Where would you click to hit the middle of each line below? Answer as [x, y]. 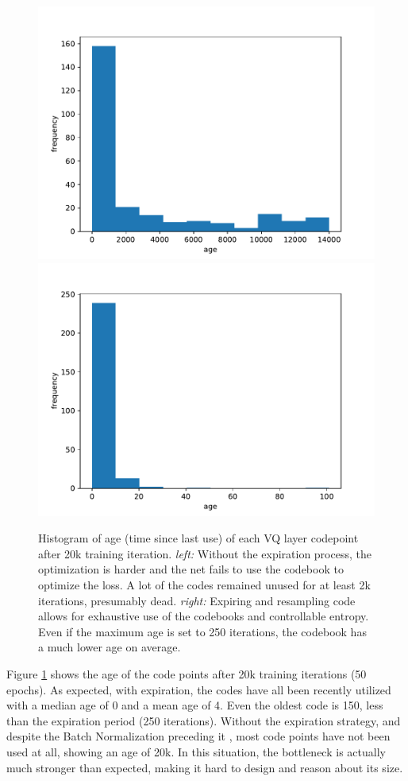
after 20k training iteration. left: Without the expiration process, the [205, 553]
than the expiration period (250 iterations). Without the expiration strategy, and [204, 720]
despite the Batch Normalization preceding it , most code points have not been [198, 736]
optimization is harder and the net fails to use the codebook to [191, 569]
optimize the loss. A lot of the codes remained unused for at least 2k [204, 584]
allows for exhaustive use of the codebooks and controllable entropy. [204, 616]
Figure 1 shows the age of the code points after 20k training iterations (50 [187, 673]
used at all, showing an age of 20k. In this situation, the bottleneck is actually [196, 751]
